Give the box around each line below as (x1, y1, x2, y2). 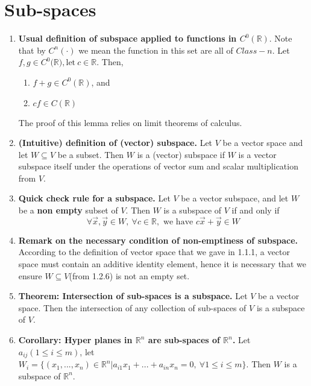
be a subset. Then (57, 148, 124, 160)
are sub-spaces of (148, 334, 220, 346)
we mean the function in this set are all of (78, 43, 233, 56)
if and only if (231, 204, 280, 217)
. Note (269, 32, 292, 45)
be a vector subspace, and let (181, 192, 289, 204)
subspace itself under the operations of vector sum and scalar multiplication (18, 160, 298, 172)
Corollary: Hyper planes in (18, 334, 133, 346)
